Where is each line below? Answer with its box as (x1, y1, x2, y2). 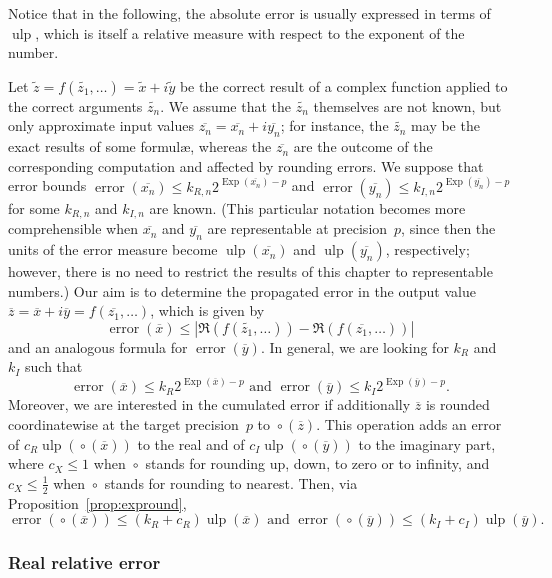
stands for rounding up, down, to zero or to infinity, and (145, 453, 490, 474)
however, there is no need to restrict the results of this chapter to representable (8, 261, 493, 282)
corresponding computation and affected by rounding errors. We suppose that (8, 155, 484, 176)
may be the (411, 115, 480, 136)
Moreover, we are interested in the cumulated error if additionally (8, 394, 411, 415)
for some (8, 197, 60, 218)
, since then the (401, 218, 496, 239)
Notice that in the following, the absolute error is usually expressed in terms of (8, 3, 491, 23)
